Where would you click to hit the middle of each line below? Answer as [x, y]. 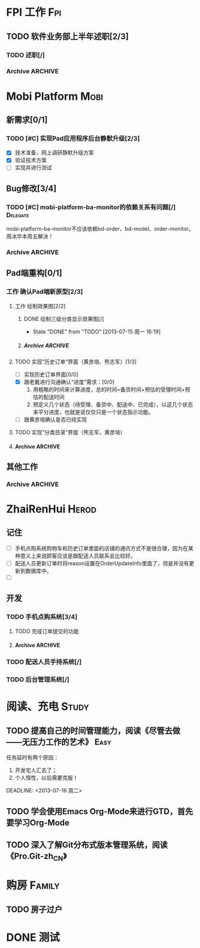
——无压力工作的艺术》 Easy [59, 742]
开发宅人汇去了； [36, 770]
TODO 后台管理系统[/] [38, 679]
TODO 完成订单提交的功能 [47, 631]
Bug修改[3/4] [31, 188]
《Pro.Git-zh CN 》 [37, 857]
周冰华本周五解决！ [30, 236]
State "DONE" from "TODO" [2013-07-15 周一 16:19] [97, 332]
